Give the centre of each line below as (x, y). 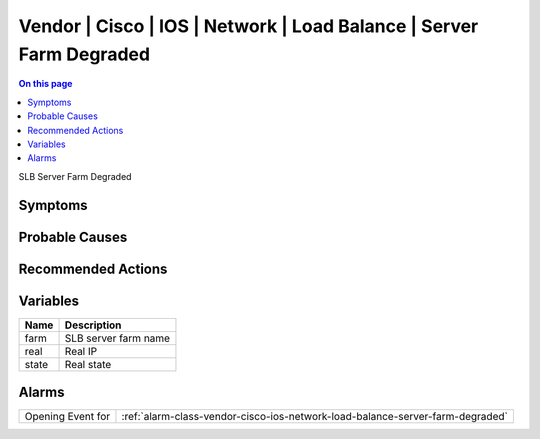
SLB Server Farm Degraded (75, 176)
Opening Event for (67, 417)
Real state (88, 364)
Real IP (81, 351)
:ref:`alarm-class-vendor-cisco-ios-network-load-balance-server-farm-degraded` (315, 417)
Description (93, 325)
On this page (45, 84)
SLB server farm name (117, 338)
